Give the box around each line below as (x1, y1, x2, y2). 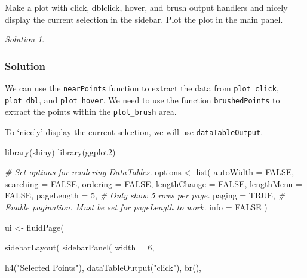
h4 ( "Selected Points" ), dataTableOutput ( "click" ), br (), (5, 261, 201, 273)
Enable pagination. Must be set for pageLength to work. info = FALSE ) (5, 201, 268, 213)
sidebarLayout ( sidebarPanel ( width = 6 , (5, 241, 155, 253)
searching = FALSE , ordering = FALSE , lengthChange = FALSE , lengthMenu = (5, 177, 302, 190)
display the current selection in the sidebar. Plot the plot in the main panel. (5, 13, 283, 25)
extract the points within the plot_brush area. (5, 105, 177, 118)
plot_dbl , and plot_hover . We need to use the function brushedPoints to (5, 93, 280, 106)
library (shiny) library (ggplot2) (5, 145, 116, 158)
